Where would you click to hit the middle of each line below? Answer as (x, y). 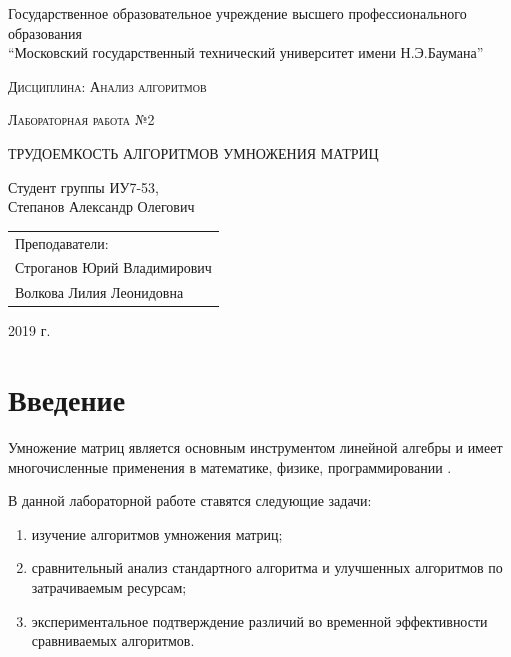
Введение (67, 399)
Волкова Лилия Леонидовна (99, 292)
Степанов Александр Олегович (101, 206)
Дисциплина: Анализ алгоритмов (107, 85)
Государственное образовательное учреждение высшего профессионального (237, 13)
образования (45, 32)
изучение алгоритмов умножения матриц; (157, 533)
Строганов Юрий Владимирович (113, 267)
